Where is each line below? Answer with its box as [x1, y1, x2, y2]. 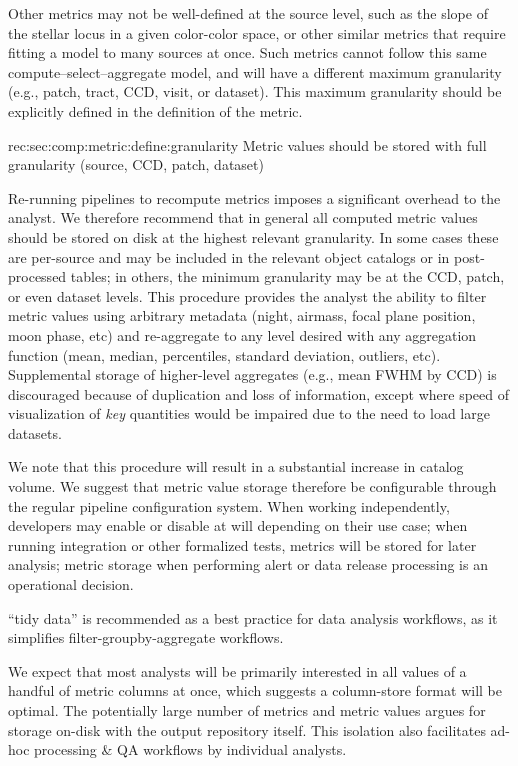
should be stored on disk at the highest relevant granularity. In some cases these [8, 226, 499, 247]
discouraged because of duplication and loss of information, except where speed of [8, 383, 510, 404]
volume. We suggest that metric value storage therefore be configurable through [8, 476, 497, 497]
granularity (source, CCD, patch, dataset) [8, 154, 264, 175]
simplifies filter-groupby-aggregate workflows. [8, 627, 284, 648]
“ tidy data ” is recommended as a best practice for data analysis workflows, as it [8, 607, 498, 628]
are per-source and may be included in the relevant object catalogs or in [8, 246, 450, 267]
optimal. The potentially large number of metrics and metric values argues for [8, 700, 486, 720]
